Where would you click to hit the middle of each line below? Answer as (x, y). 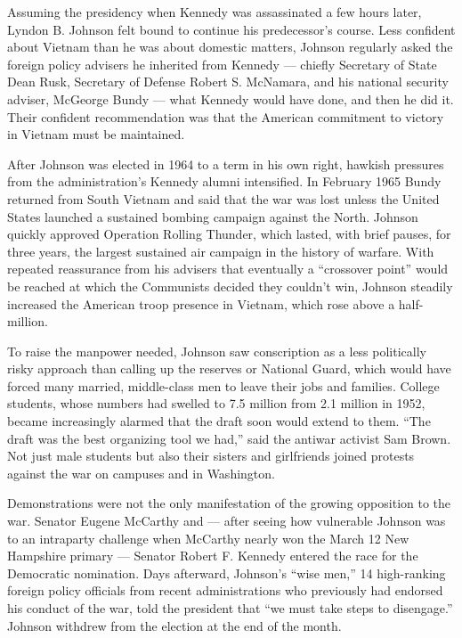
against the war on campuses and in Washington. (141, 473)
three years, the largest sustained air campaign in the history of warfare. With (221, 251)
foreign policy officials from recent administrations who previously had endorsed (225, 590)
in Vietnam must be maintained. (96, 134)
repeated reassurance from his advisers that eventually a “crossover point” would (228, 269)
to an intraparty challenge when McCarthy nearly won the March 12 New (208, 538)
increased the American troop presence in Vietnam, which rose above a (201, 303)
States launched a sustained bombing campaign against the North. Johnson (213, 216)
